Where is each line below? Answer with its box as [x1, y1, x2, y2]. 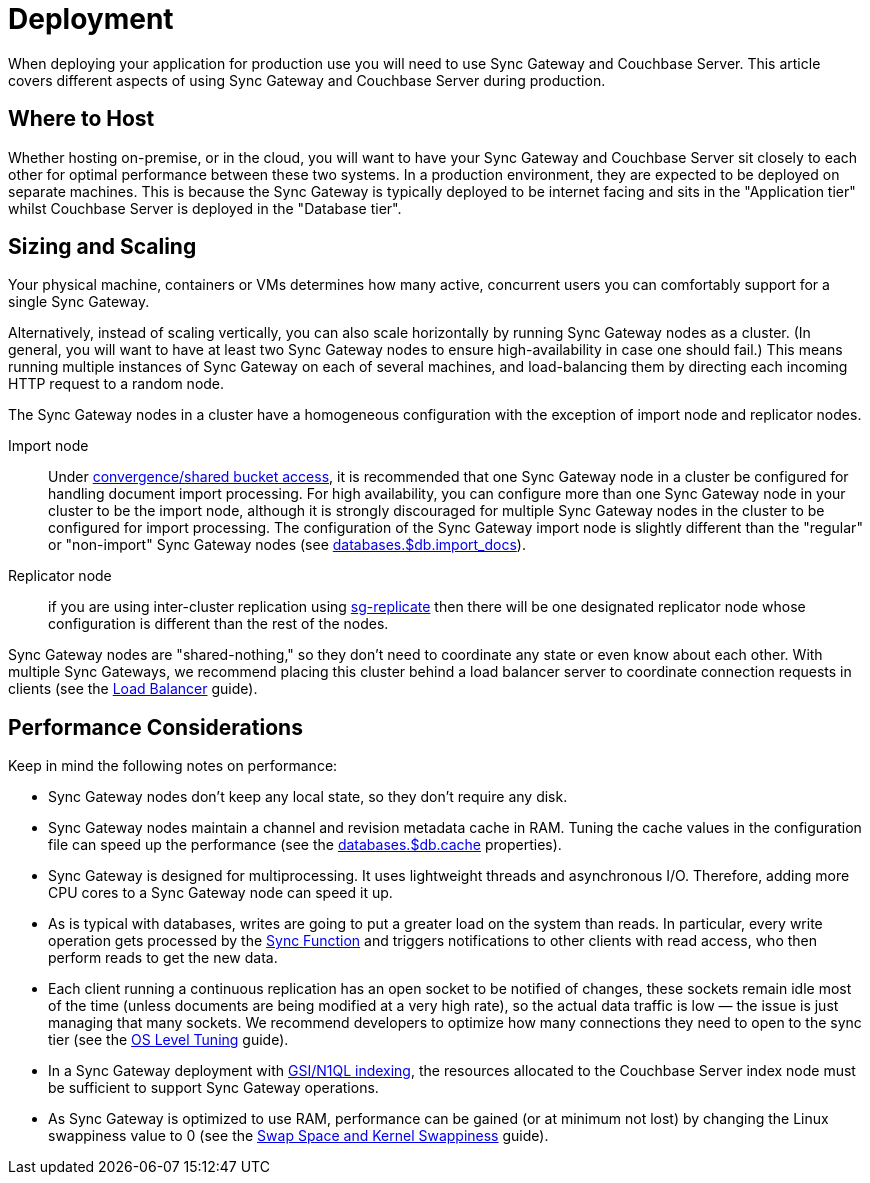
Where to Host [8, 106, 155, 132]
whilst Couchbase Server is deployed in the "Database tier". [8, 199, 402, 217]
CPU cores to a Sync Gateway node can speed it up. [48, 884, 393, 902]
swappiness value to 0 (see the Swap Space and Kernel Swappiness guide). [48, 1127, 549, 1145]
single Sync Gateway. [8, 293, 150, 311]
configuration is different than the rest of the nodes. [48, 615, 389, 633]
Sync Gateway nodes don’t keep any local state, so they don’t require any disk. [48, 788, 568, 806]
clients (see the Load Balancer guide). [8, 680, 258, 698]
